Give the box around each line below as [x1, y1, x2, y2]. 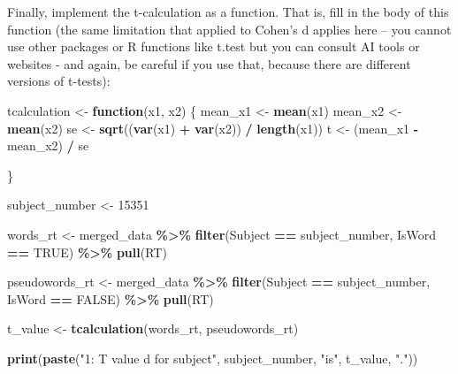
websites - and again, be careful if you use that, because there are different [7, 54, 411, 73]
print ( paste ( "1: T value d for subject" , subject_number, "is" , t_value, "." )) [7, 348, 418, 367]
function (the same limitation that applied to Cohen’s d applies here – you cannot [7, 19, 452, 38]
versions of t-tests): [7, 72, 111, 90]
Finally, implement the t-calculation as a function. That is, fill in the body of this [7, 3, 449, 20]
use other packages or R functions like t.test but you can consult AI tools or [7, 37, 420, 56]
